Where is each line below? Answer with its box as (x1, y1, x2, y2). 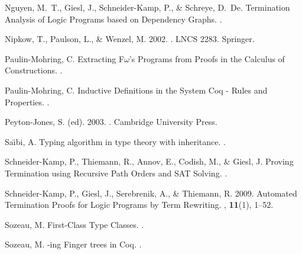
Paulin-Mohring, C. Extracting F (5, 52, 125, 65)
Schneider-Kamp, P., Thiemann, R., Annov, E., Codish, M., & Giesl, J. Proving (5, 155, 294, 168)
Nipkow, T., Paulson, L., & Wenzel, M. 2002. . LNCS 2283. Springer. (5, 33, 255, 45)
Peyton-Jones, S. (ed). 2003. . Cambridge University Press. (5, 115, 217, 128)
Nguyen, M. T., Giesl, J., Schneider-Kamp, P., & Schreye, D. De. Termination (5, 1, 290, 13)
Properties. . (5, 95, 50, 108)
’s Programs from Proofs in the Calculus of (129, 52, 285, 65)
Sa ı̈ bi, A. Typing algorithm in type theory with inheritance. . (5, 135, 226, 147)
